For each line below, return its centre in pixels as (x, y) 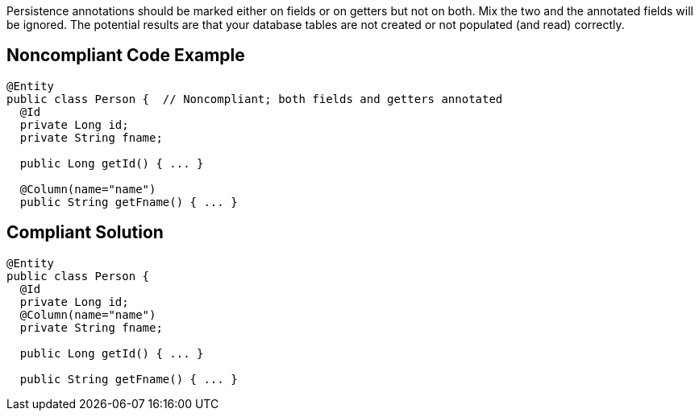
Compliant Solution (85, 233)
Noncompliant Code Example (126, 56)
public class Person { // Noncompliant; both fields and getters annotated (255, 99)
